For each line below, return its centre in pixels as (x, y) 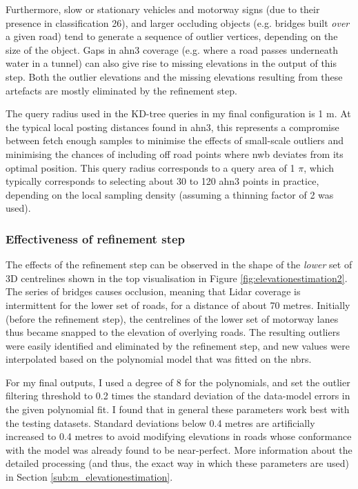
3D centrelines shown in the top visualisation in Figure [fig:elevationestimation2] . (177, 278)
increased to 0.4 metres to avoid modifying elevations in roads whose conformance (179, 436)
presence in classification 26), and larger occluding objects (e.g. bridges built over (178, 22)
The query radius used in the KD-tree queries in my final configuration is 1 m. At (178, 113)
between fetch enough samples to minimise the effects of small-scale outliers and (175, 140)
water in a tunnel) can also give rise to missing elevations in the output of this (171, 63)
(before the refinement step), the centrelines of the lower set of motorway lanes (172, 318)
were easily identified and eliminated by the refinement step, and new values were (178, 345)
